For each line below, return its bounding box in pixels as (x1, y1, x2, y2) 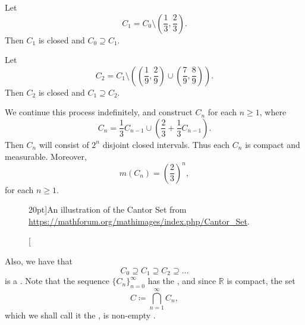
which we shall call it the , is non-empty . (5, 309, 156, 321)
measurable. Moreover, (5, 150, 87, 162)
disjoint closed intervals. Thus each (102, 138, 230, 150)
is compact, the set (227, 274, 295, 287)
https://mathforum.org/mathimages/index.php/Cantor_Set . (29, 214, 250, 227)
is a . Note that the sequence (5, 274, 109, 287)
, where (259, 106, 287, 118)
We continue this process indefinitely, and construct (5, 106, 193, 118)
